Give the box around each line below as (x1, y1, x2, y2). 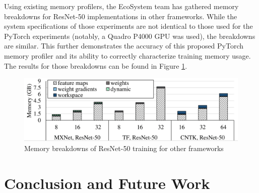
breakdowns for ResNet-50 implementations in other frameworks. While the (4, 11, 237, 21)
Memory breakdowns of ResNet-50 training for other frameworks (24, 142, 224, 153)
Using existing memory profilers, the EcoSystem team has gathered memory (4, 1, 239, 11)
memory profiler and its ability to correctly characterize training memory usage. (4, 50, 251, 61)
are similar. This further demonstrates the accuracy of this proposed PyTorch (4, 40, 244, 51)
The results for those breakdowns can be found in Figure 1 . (4, 60, 187, 71)
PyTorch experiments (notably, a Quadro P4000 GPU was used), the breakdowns (4, 30, 255, 41)
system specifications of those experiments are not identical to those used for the (4, 21, 253, 31)
